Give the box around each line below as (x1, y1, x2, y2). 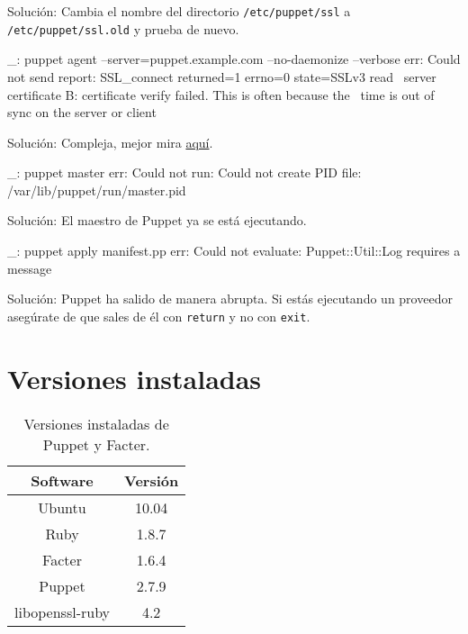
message (7, 258, 52, 277)
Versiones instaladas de (23, 412, 169, 434)
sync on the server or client (7, 103, 157, 122)
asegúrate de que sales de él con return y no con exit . (7, 306, 310, 325)
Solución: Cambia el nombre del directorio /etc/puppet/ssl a (7, 2, 351, 20)
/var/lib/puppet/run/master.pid (7, 180, 186, 199)
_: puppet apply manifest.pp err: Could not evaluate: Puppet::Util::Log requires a (7, 241, 461, 260)
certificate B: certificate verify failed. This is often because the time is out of (7, 85, 435, 104)
